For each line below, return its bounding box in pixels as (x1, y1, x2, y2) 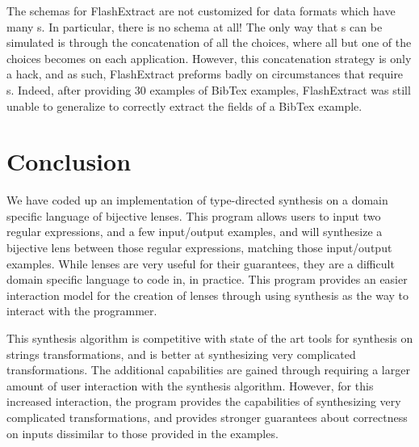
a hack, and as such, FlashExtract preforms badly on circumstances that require (6, 65, 404, 82)
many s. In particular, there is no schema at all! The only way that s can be (6, 18, 383, 35)
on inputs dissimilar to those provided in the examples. (6, 424, 279, 441)
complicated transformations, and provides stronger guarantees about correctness (6, 409, 408, 425)
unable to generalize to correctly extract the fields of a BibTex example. (6, 97, 362, 114)
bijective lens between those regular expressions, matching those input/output (6, 239, 392, 256)
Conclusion (6, 145, 132, 178)
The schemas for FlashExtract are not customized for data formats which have (6, 2, 396, 19)
